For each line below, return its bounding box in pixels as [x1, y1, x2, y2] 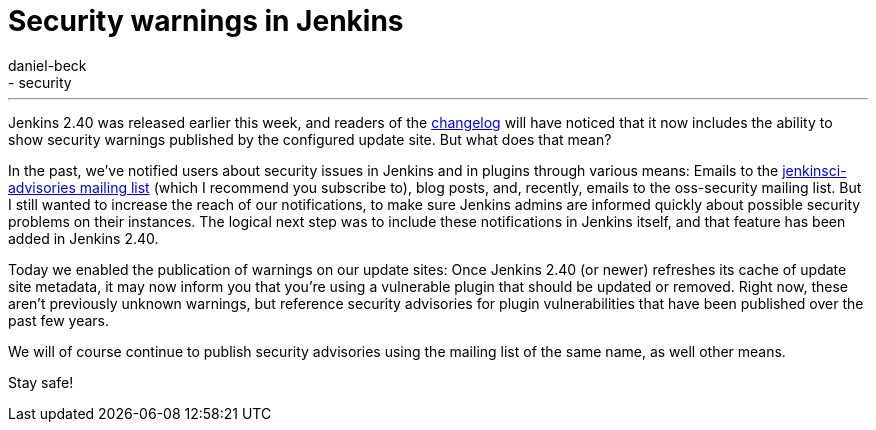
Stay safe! [8, 373, 74, 391]
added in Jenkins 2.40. [8, 229, 159, 247]
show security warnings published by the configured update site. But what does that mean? [8, 130, 612, 148]
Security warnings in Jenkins [8, 4, 404, 38]
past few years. [8, 311, 110, 329]
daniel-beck [8, 56, 87, 74]
